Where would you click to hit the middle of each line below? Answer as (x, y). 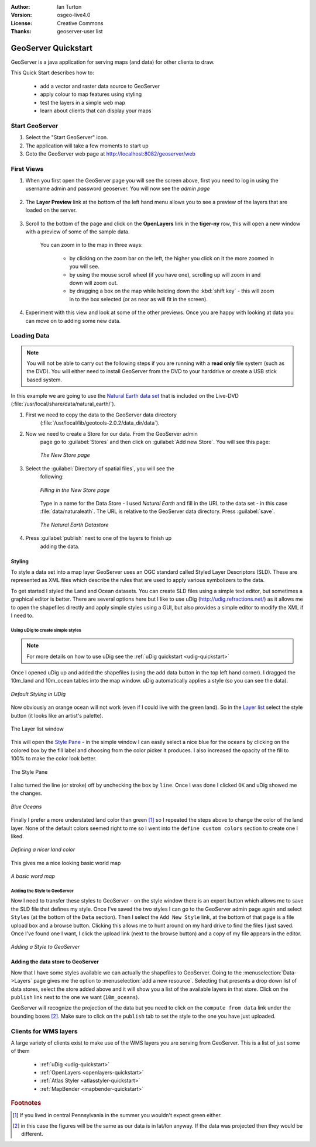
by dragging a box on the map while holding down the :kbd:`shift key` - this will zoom (172, 291)
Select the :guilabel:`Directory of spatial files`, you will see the (100, 469)
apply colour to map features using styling (91, 94)
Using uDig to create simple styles (46, 630)
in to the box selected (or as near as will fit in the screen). (138, 299)
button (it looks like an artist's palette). (57, 715)
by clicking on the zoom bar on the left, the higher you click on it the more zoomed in (172, 258)
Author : (20, 7)
